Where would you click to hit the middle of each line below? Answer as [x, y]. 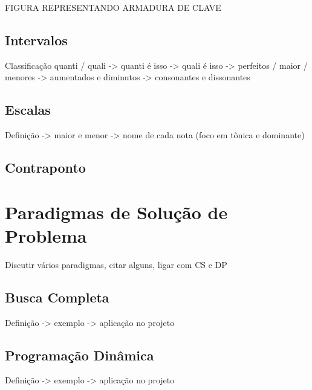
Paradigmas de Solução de [116, 212]
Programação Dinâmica [80, 355]
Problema [46, 235]
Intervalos [36, 40]
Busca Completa [57, 297]
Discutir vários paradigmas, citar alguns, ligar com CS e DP [116, 264]
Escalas [28, 110]
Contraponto [45, 168]
